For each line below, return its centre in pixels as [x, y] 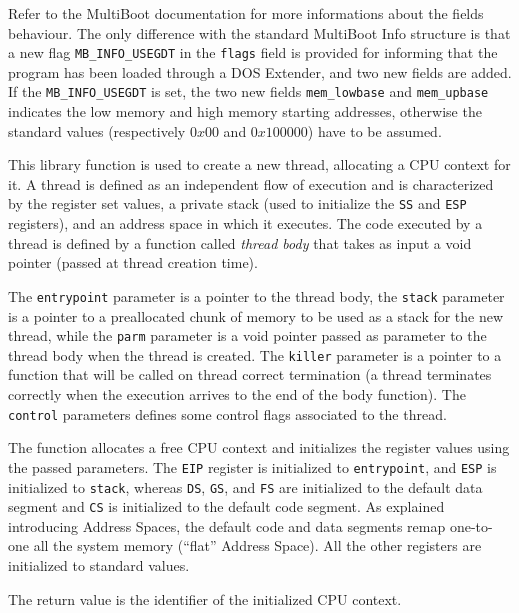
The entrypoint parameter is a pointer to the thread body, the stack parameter [256, 295]
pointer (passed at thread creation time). [133, 262]
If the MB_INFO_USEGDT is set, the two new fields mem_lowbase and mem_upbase [248, 91]
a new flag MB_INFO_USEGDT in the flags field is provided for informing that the [253, 52]
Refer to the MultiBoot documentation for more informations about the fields [246, 13]
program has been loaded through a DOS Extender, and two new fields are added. [260, 71]
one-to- [471, 525]
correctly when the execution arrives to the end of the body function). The [237, 394]
